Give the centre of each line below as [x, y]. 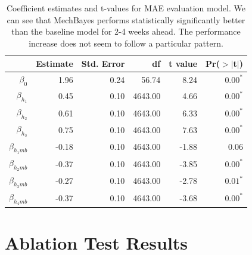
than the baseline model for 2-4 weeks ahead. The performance [126, 31]
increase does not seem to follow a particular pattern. [126, 43]
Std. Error [103, 64]
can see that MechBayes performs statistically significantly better [126, 19]
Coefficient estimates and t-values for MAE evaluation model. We [126, 8]
